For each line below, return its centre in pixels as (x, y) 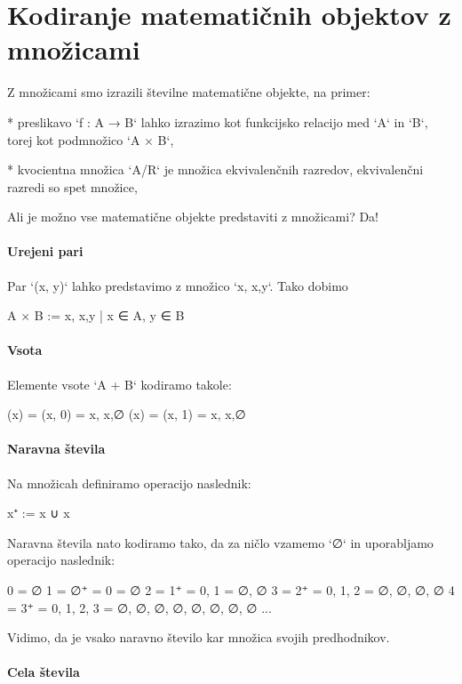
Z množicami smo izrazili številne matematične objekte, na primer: (189, 92)
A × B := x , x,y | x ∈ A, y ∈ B (96, 315)
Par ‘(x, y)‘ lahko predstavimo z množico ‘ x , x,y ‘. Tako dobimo (178, 285)
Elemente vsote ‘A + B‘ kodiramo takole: (119, 384)
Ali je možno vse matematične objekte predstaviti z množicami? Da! (193, 217)
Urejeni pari (45, 251)
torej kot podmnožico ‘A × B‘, (91, 139)
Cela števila (44, 672)
